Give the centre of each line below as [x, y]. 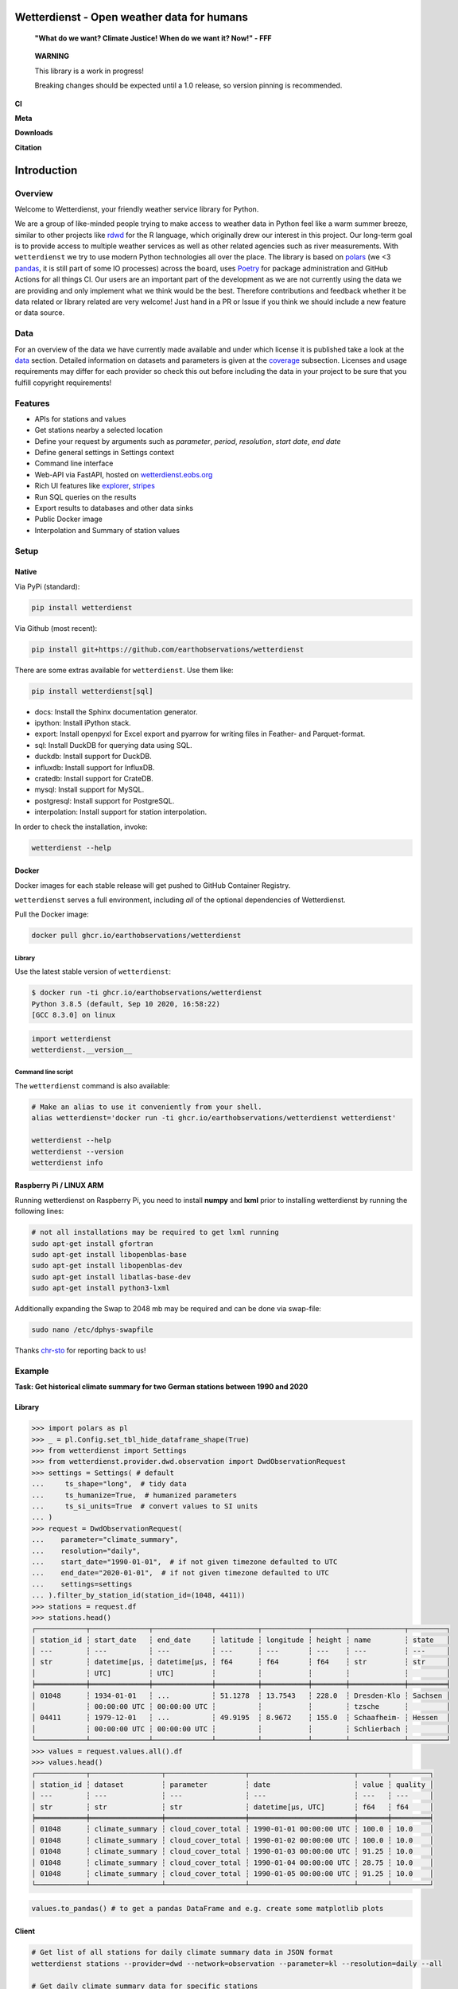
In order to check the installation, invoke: [81, 827]
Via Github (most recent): [56, 628]
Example [32, 1371]
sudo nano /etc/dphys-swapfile [93, 1330]
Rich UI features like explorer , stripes [95, 486]
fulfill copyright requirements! [63, 383]
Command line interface [74, 463]
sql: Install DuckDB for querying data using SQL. [113, 745]
